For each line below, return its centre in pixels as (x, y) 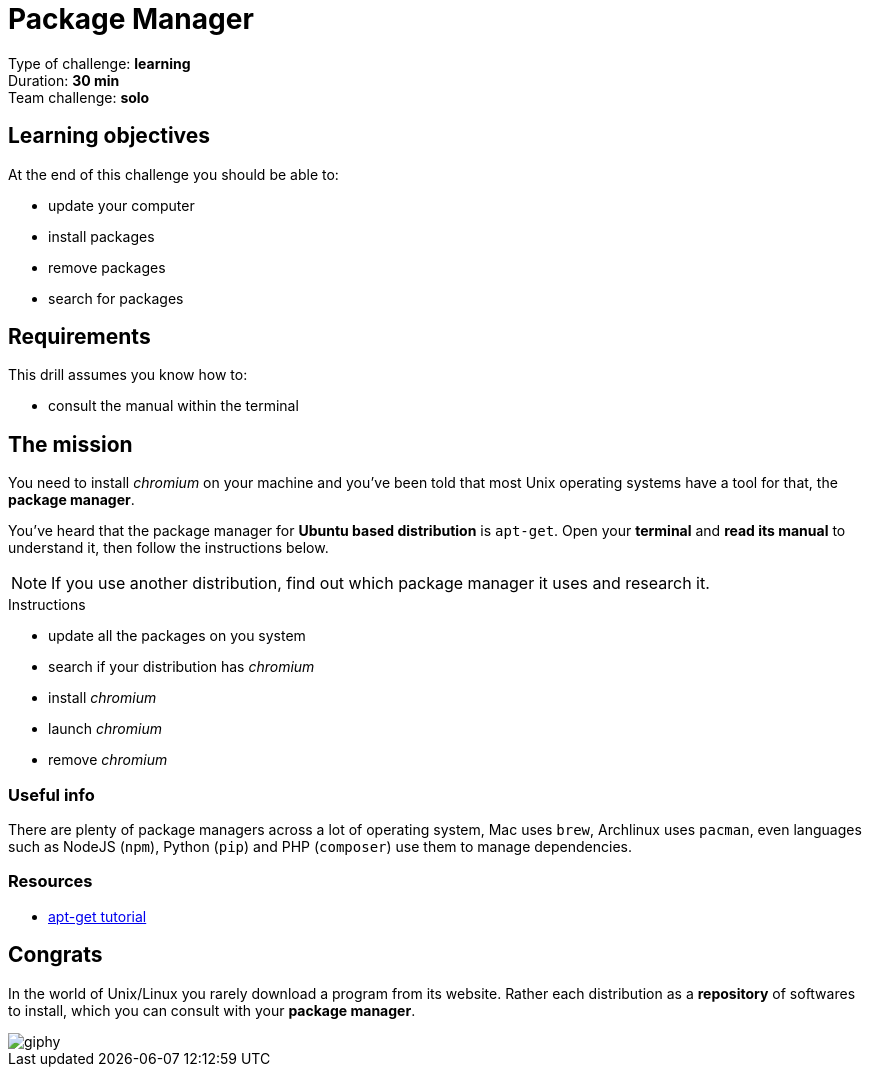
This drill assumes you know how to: (128, 375)
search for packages (116, 298)
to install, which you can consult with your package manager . (212, 1010)
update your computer (121, 205)
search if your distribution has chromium (181, 667)
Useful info (51, 794)
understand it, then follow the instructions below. (168, 548)
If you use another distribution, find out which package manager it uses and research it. (380, 583)
